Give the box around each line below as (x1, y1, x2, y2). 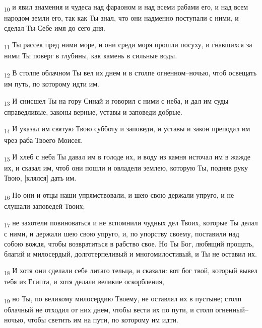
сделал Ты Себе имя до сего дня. (4, 22, 105, 33)
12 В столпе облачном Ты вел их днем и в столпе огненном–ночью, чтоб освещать (4, 67, 257, 79)
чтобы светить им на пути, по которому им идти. (27, 314, 178, 324)
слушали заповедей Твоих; (4, 200, 85, 211)
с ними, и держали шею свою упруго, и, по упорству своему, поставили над (4, 228, 239, 239)
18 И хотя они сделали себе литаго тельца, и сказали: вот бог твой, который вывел (4, 265, 258, 277)
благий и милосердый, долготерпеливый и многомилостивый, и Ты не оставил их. (4, 248, 257, 259)
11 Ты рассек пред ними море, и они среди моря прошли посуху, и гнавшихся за (4, 39, 252, 51)
